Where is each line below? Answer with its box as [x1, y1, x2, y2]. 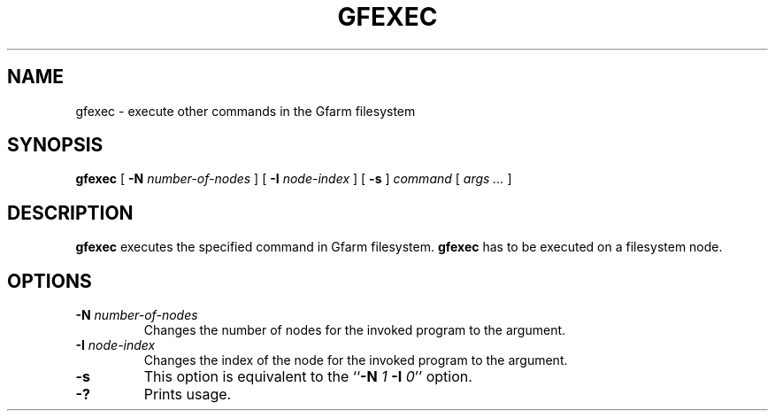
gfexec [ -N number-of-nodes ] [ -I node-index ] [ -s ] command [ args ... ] [75, 171, 512, 187]
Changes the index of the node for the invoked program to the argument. [143, 352, 568, 368]
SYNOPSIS [7, 134, 104, 157]
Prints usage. [143, 385, 232, 404]
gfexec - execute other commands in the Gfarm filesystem [75, 103, 416, 119]
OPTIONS [7, 269, 92, 292]
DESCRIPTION [7, 201, 134, 224]
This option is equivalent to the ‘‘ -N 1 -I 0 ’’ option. [143, 368, 472, 386]
